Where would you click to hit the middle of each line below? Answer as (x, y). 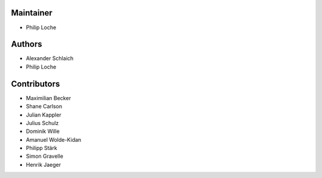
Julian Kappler (44, 115)
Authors (27, 44)
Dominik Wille (43, 132)
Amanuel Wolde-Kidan (54, 139)
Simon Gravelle (45, 156)
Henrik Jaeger (44, 164)
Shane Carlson (44, 107)
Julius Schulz (42, 123)
